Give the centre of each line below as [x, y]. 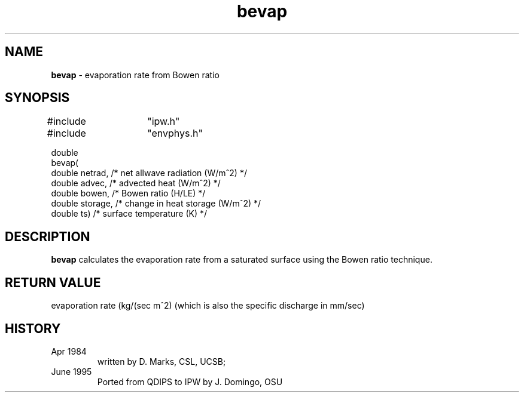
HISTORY [33, 328]
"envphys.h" [175, 133]
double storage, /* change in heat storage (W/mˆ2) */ [156, 204]
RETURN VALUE [53, 282]
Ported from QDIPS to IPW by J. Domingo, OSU [190, 381]
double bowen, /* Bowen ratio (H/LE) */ [128, 193]
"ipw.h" [164, 121]
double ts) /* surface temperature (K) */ [129, 214]
